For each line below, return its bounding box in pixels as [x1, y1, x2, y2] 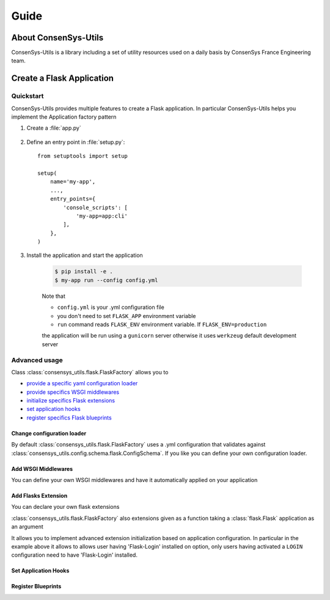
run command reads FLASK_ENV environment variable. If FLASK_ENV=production [57, 321, 267, 328]
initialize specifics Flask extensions [26, 397, 116, 404]
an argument [11, 523, 44, 530]
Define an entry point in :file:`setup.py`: [26, 138, 125, 146]
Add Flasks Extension [11, 492, 68, 500]
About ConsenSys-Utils [11, 32, 104, 43]
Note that [42, 292, 65, 300]
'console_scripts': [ [63, 204, 128, 211]
